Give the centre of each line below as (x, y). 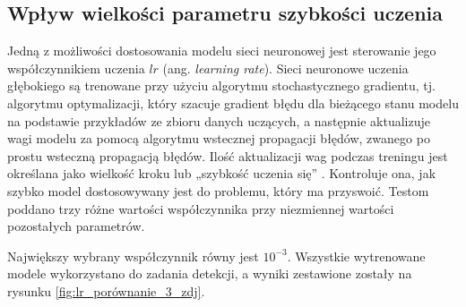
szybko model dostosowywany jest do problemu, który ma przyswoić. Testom (218, 190)
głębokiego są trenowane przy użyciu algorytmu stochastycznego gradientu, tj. (221, 85)
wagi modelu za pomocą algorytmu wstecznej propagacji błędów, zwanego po (219, 138)
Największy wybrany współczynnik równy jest (133, 256)
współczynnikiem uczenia (76, 68)
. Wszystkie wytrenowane (356, 256)
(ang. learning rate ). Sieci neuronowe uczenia (285, 68)
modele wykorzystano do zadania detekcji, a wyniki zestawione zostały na (210, 273)
